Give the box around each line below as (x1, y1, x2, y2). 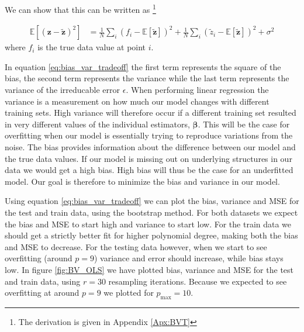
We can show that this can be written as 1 (5, 2, 156, 15)
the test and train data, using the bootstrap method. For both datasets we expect (5, 206, 298, 218)
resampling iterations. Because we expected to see (108, 275, 287, 287)
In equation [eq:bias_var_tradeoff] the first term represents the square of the (5, 60, 281, 72)
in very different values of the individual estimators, (5, 117, 190, 130)
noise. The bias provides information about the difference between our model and (5, 141, 296, 153)
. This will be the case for (198, 117, 290, 130)
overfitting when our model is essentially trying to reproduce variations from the (5, 129, 293, 141)
